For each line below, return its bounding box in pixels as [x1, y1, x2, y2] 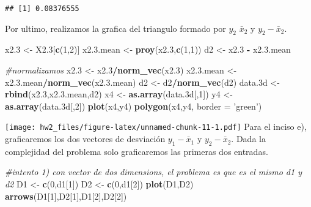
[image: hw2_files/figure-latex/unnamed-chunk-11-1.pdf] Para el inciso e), [5, 120, 307, 133]
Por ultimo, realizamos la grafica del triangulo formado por [5, 21, 226, 34]
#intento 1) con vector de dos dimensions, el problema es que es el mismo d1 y [5, 165, 302, 178]
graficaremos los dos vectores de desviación [5, 132, 166, 145]
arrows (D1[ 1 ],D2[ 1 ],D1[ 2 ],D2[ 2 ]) [5, 189, 127, 202]
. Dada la [231, 132, 266, 145]
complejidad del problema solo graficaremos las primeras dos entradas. [5, 145, 268, 157]
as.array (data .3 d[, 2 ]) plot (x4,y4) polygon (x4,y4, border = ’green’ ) [5, 99, 262, 112]
